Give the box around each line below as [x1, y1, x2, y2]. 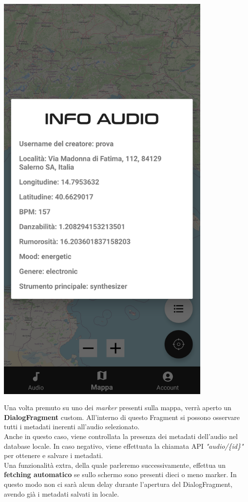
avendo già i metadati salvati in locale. [4, 488, 119, 499]
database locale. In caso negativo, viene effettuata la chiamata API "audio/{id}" [4, 440, 244, 451]
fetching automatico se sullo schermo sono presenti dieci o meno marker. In [4, 469, 237, 480]
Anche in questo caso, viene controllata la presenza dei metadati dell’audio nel [4, 431, 238, 441]
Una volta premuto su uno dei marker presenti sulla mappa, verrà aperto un [4, 402, 231, 413]
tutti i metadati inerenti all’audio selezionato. [4, 421, 140, 432]
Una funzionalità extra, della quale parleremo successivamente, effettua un [4, 460, 226, 470]
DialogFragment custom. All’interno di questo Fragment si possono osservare [4, 412, 240, 422]
